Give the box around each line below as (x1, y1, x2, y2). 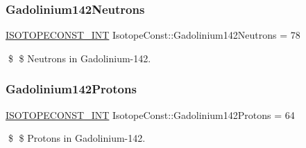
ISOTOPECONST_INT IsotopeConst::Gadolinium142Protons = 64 (6, 107, 295, 122)
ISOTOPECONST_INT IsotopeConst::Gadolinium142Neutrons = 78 (6, 28, 300, 42)
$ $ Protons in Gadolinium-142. (8, 131, 146, 145)
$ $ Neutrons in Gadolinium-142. (8, 50, 151, 65)
